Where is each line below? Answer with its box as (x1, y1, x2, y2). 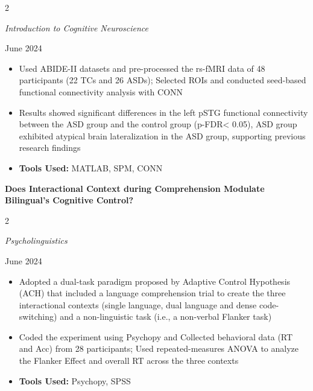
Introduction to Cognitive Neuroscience (5, 21, 149, 34)
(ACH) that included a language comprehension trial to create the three (19, 287, 286, 299)
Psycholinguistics (5, 234, 68, 247)
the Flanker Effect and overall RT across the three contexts (19, 354, 239, 367)
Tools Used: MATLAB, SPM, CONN (19, 161, 163, 174)
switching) (19, 310, 57, 323)
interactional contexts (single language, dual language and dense (19, 298, 257, 311)
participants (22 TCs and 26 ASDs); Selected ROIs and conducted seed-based (19, 74, 306, 86)
